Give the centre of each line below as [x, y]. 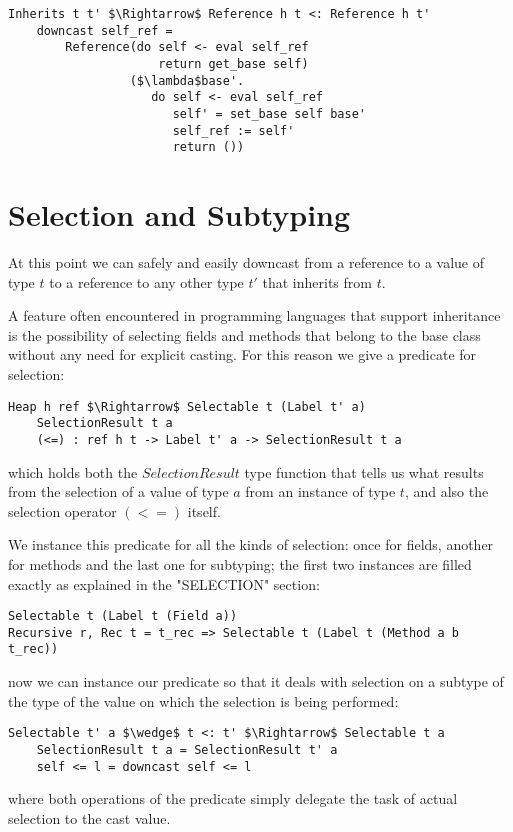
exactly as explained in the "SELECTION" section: [164, 583]
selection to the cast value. [89, 817]
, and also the [446, 491]
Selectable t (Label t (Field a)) [123, 616]
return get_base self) [233, 63]
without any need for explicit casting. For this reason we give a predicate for [242, 354]
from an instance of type [320, 491]
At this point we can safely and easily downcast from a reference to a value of [246, 262]
